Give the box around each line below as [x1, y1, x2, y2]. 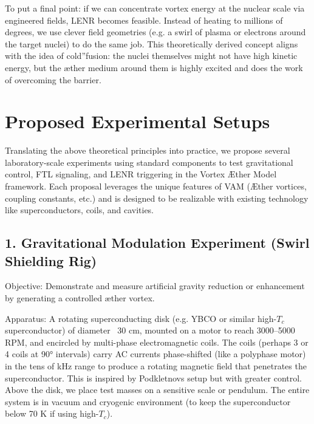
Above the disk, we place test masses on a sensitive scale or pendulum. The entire [5, 383, 310, 396]
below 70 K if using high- [5, 407, 99, 420]
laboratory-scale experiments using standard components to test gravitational [5, 156, 293, 168]
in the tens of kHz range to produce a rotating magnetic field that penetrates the [5, 360, 307, 372]
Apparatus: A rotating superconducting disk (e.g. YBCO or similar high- [5, 312, 277, 324]
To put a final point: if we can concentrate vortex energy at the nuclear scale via [5, 2, 305, 14]
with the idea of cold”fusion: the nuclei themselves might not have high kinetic [5, 49, 298, 62]
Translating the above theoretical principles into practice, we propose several [5, 144, 290, 157]
